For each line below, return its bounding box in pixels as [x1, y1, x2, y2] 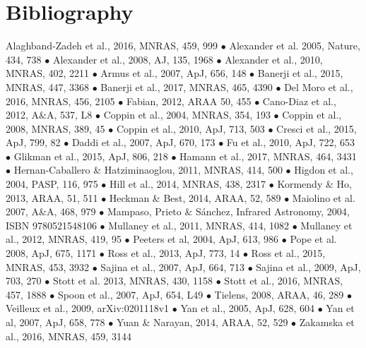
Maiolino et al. [292, 190, 355, 205]
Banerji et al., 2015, [257, 66, 343, 80]
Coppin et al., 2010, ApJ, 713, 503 [116, 121, 265, 136]
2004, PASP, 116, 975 [6, 176, 98, 191]
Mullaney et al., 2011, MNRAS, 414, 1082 [108, 217, 289, 232]
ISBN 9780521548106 [6, 217, 97, 232]
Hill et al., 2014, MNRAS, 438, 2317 [110, 176, 266, 191]
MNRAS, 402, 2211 [6, 66, 90, 80]
